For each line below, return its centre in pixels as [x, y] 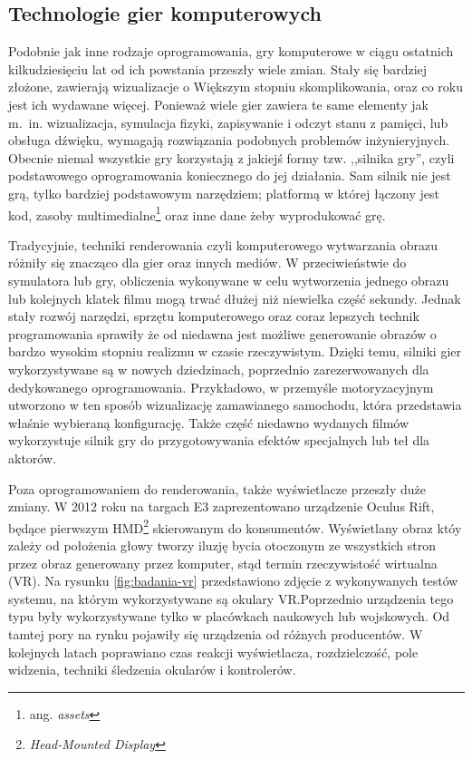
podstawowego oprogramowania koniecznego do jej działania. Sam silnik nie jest [230, 175]
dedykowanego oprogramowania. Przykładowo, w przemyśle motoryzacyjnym [221, 387]
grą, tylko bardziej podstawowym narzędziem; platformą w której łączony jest [224, 193]
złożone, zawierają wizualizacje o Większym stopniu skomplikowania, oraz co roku [236, 87]
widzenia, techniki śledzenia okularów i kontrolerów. [152, 670]
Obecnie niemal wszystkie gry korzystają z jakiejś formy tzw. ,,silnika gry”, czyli [231, 157]
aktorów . [32, 457]
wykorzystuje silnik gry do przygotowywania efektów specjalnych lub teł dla [219, 440]
